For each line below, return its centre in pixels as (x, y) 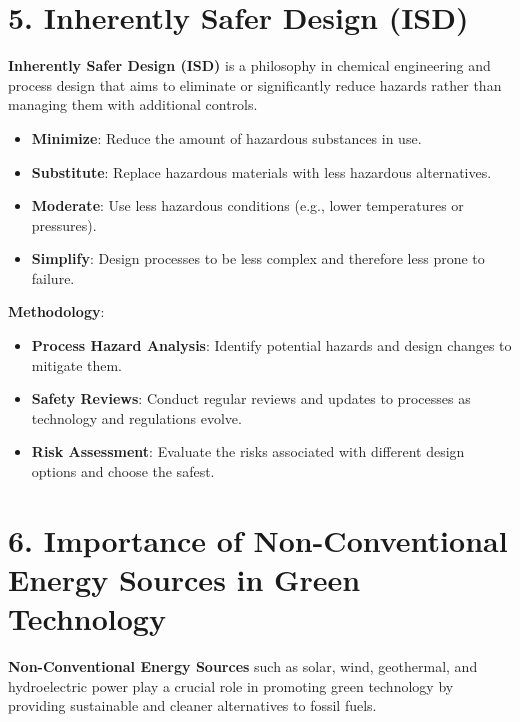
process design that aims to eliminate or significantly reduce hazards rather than (255, 84)
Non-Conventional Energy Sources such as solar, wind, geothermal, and (243, 666)
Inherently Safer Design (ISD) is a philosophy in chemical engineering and (249, 65)
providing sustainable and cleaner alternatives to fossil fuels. (192, 705)
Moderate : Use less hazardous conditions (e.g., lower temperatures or (247, 205)
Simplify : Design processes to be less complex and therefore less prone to (258, 258)
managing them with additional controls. (133, 104)
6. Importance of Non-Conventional (258, 539)
